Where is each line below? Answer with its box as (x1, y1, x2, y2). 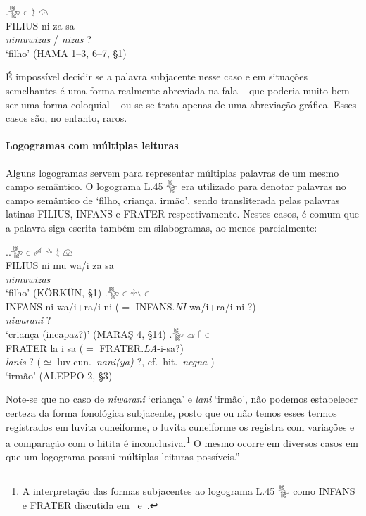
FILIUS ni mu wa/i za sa (6, 258, 114, 272)
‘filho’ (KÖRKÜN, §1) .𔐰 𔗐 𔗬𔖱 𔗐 (6, 285, 149, 300)
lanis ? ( (6, 354, 42, 369)
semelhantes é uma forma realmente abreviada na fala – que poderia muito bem (6, 82, 350, 97)
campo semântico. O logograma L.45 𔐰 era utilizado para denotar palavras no (6, 179, 346, 194)
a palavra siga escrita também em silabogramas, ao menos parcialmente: (6, 220, 317, 234)
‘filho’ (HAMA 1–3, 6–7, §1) (6, 45, 127, 60)
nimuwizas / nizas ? (6, 32, 91, 46)
